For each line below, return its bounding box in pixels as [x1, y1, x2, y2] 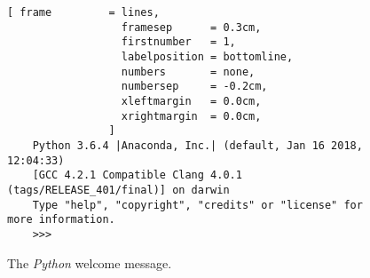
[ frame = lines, [7, 6, 160, 19]
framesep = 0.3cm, [121, 20, 262, 34]
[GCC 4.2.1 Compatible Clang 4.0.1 [32, 169, 242, 182]
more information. [7, 213, 115, 226]
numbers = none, [121, 65, 256, 78]
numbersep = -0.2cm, [121, 80, 268, 93]
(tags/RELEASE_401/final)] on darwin [7, 183, 230, 196]
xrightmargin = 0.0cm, [121, 109, 262, 123]
